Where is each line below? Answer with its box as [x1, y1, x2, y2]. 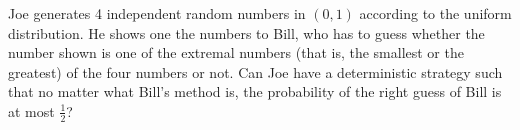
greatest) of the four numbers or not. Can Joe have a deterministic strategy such [8, 61, 503, 82]
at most [8, 100, 55, 121]
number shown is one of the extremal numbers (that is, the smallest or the [8, 42, 464, 63]
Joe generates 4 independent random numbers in [8, 3, 306, 23]
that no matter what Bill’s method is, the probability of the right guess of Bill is [8, 81, 502, 102]
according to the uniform [359, 3, 512, 23]
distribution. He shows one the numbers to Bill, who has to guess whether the [8, 22, 485, 43]
